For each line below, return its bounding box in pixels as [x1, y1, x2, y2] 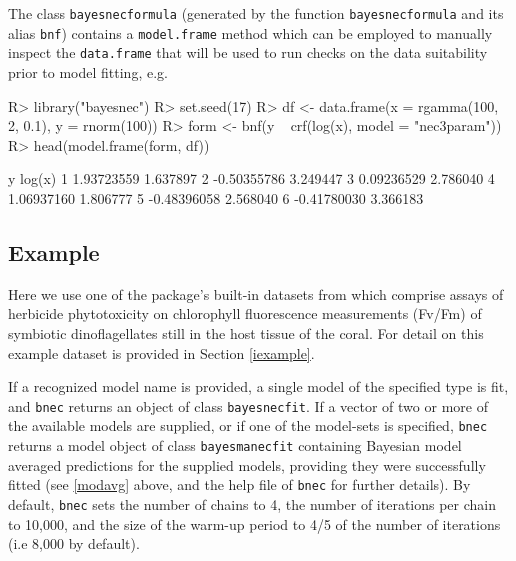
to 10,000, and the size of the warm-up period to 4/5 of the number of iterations [8, 513, 501, 534]
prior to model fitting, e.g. [8, 61, 168, 82]
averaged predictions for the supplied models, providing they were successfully [8, 454, 486, 475]
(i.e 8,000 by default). [8, 533, 140, 554]
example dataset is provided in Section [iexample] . [8, 342, 315, 363]
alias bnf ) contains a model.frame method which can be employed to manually [8, 22, 493, 43]
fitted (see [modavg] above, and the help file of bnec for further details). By [8, 474, 471, 495]
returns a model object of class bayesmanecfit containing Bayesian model [8, 435, 462, 456]
